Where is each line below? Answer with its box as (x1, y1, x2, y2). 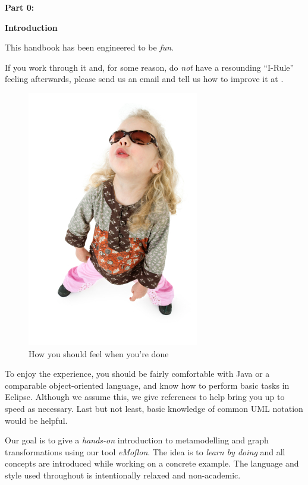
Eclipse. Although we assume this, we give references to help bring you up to (5, 390, 285, 403)
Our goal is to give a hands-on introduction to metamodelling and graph (5, 434, 269, 446)
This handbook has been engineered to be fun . (5, 41, 174, 53)
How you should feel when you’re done (29, 347, 169, 360)
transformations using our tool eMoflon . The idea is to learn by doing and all (5, 445, 285, 458)
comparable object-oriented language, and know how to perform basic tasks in (5, 379, 290, 391)
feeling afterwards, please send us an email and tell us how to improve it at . (5, 73, 284, 85)
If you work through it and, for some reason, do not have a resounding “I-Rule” (5, 61, 294, 73)
